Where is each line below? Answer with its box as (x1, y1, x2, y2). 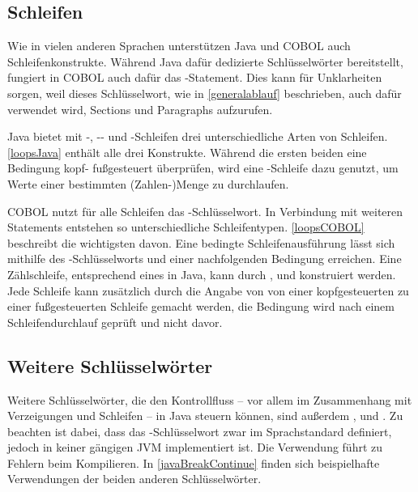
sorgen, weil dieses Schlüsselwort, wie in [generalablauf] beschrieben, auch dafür (7, 84, 402, 101)
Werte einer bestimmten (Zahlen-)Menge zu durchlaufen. (7, 175, 289, 192)
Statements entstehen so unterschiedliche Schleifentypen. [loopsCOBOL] (7, 218, 365, 235)
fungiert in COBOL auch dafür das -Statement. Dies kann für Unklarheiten (7, 69, 382, 86)
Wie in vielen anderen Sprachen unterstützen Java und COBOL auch (7, 37, 351, 54)
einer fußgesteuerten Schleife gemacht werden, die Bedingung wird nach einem (7, 298, 395, 315)
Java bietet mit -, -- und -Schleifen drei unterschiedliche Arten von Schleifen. (7, 128, 388, 145)
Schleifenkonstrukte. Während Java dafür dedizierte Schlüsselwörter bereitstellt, (7, 53, 403, 70)
